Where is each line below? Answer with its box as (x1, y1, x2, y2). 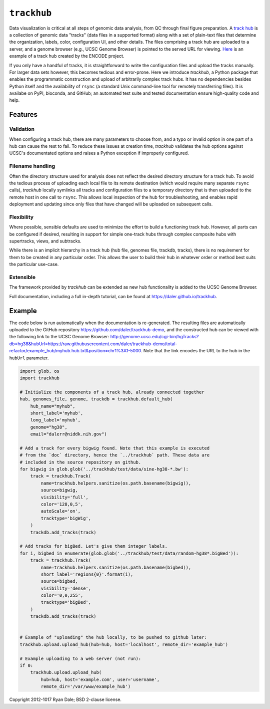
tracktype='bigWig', (40, 515, 91, 521)
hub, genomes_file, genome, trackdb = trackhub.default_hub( (19, 396, 173, 402)
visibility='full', (40, 494, 88, 500)
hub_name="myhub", (30, 403, 75, 409)
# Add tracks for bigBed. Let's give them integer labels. (19, 544, 167, 549)
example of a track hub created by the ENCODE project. (9, 53, 124, 59)
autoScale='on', (40, 509, 81, 514)
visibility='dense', (40, 585, 91, 591)
